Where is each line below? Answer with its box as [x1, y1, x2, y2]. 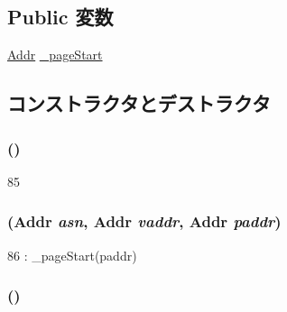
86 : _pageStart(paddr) [7, 245, 137, 264]
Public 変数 [7, 3, 114, 31]
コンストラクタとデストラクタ [7, 89, 271, 117]
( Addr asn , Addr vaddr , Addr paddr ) [7, 210, 282, 233]
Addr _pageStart [7, 45, 103, 64]
